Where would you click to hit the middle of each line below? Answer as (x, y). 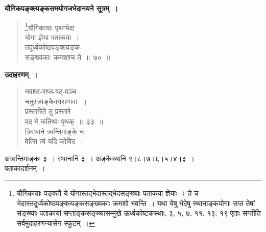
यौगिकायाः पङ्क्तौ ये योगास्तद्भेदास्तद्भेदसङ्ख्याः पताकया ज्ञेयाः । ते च (107, 193)
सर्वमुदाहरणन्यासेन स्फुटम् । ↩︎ (56, 223)
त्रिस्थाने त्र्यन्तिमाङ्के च (54, 131)
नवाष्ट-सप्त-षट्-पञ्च (51, 91)
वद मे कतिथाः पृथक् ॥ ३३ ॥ (64, 121)
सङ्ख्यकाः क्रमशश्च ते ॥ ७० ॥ (67, 57)
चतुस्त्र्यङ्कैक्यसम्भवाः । (56, 101)
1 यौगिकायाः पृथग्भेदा (50, 26)
